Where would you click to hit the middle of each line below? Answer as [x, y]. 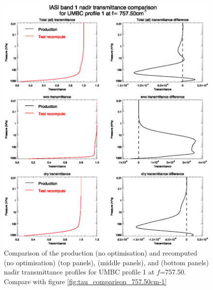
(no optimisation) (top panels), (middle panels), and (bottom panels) [106, 262]
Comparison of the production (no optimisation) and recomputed [101, 253]
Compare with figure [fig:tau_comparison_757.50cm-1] [85, 281]
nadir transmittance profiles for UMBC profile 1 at [79, 272]
